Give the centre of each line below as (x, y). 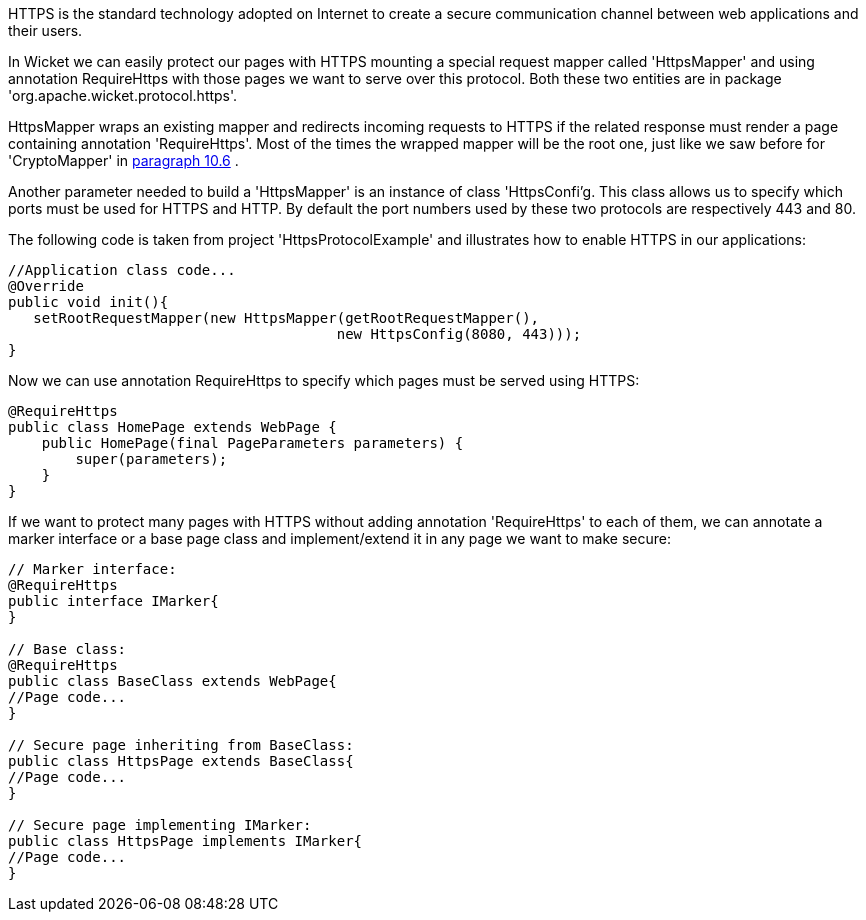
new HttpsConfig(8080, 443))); (459, 334)
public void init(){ (88, 302)
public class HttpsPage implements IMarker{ (185, 841)
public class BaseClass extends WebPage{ (172, 681)
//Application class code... (122, 270)
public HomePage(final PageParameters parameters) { (252, 443)
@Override (46, 286)
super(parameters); (151, 459)
